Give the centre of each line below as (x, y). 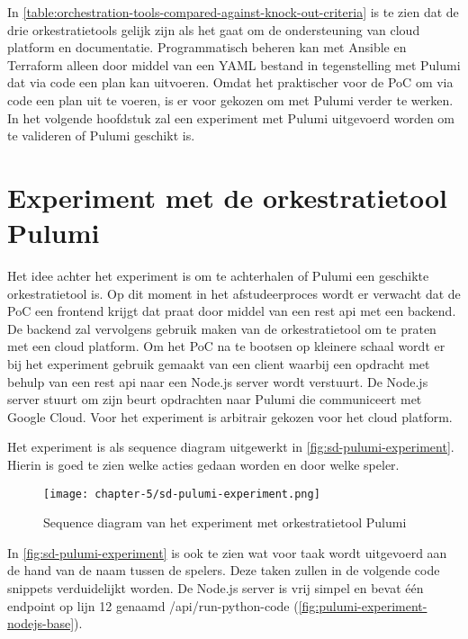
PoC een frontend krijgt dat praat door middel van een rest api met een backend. (232, 311)
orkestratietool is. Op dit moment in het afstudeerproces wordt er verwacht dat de (234, 293)
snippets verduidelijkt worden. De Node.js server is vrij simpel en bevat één (216, 588)
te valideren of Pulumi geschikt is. (101, 135)
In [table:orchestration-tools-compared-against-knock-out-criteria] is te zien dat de (233, 12)
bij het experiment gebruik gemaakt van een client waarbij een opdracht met (219, 364)
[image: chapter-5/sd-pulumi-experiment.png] (182, 494)
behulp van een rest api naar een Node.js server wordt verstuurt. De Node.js (218, 381)
